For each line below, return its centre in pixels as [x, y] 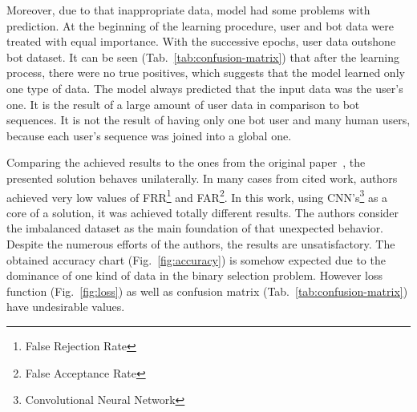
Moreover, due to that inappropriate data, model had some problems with [188, 10]
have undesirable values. [66, 307]
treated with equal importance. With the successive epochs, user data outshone [201, 41]
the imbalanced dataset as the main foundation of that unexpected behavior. [195, 228]
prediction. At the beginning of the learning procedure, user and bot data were [200, 25]
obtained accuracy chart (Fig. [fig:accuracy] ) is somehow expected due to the [196, 259]
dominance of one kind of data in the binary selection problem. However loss [194, 275]
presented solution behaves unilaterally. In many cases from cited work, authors [202, 178]
